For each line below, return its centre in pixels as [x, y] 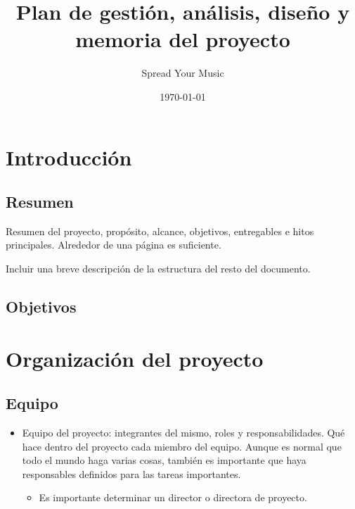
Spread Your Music [183, 73]
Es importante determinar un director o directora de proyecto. [173, 497]
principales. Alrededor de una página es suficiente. [114, 245]
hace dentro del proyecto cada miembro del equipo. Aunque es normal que [182, 446]
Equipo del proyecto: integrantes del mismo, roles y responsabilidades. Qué [183, 433]
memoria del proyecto [183, 39]
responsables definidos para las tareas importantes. [131, 473]
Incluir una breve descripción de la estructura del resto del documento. [158, 269]
